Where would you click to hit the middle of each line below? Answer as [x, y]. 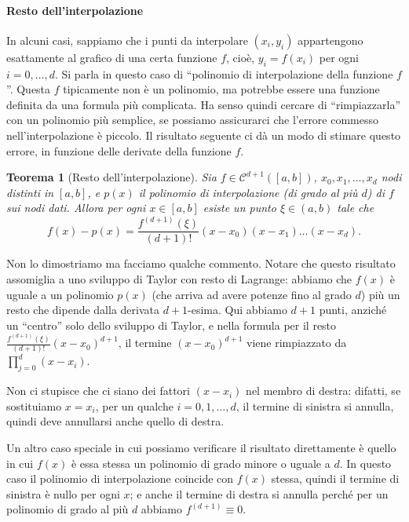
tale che [356, 208]
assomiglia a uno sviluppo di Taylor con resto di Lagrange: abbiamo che [179, 279]
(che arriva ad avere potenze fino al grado [252, 294]
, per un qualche [134, 405]
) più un [380, 294]
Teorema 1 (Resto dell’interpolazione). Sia [111, 177]
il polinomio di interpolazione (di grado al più [248, 192]
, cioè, [241, 57]
